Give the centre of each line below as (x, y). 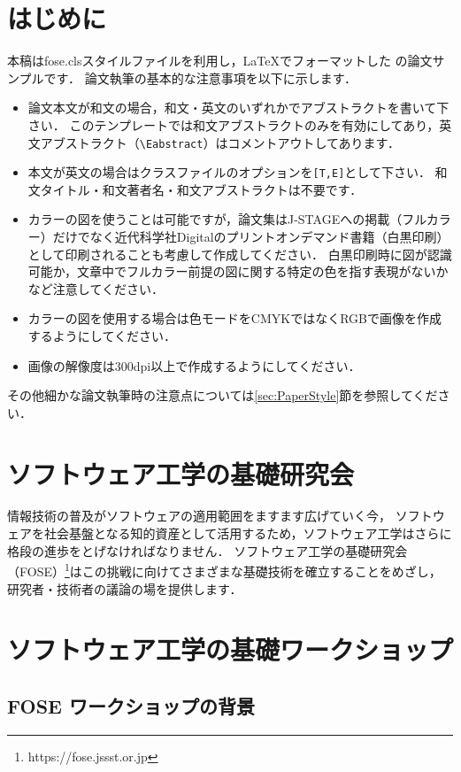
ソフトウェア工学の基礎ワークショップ (230, 649)
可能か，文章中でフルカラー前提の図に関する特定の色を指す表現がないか (238, 271)
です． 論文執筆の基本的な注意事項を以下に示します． (200, 77)
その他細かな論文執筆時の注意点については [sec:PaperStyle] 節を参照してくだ (223, 395)
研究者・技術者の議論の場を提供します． (125, 588)
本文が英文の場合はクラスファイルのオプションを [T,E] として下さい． (229, 172)
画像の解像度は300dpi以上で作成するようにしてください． (194, 365)
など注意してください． (96, 288)
